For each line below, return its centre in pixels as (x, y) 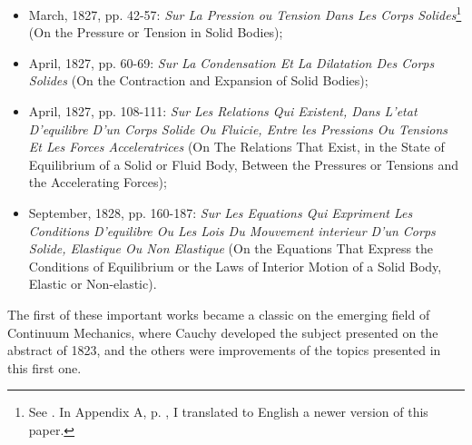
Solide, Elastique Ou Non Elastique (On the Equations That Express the (231, 248)
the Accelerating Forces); (98, 182)
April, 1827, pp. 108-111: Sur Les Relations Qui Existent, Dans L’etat (223, 111)
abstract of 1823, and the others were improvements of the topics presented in (224, 350)
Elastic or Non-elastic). (93, 284)
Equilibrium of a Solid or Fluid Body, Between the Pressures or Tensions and (244, 164)
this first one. (44, 367)
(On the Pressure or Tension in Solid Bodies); (156, 32)
